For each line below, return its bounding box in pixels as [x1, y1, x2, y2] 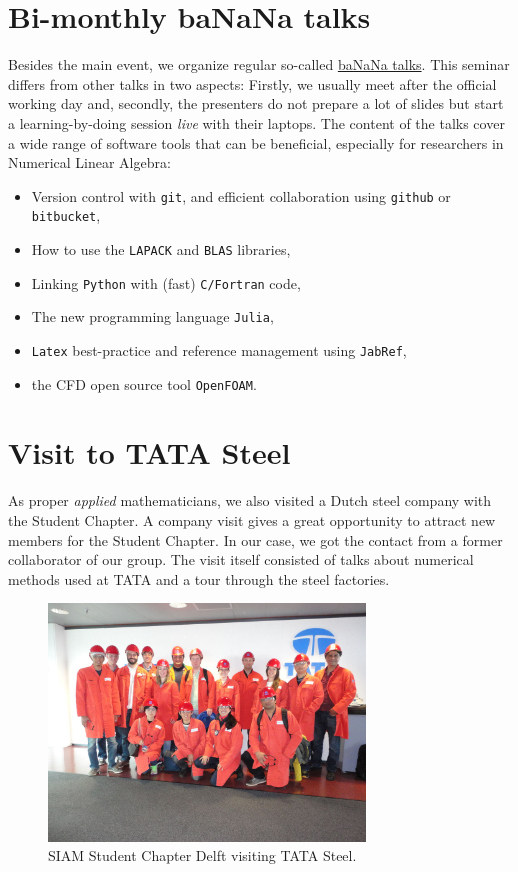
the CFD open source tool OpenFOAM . [31, 373, 257, 394]
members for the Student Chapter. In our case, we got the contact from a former [8, 529, 503, 550]
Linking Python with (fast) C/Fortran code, [31, 272, 301, 293]
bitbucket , [31, 205, 101, 226]
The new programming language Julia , [31, 306, 274, 327]
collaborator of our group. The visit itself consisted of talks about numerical [8, 549, 474, 570]
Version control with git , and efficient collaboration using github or [31, 185, 451, 206]
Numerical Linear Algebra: [8, 152, 171, 173]
